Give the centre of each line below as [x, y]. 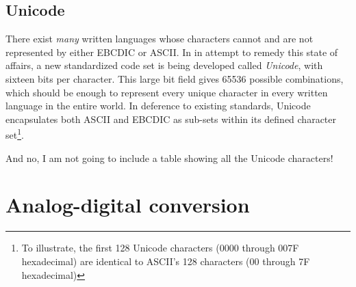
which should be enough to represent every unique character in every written [167, 92]
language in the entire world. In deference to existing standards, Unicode [158, 106]
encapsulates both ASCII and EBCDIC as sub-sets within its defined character [171, 119]
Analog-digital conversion [128, 205]
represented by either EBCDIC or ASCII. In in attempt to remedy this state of [172, 52]
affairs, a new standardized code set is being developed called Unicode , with [164, 65]
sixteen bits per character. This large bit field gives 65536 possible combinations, [175, 78]
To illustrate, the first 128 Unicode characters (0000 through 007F [160, 248]
